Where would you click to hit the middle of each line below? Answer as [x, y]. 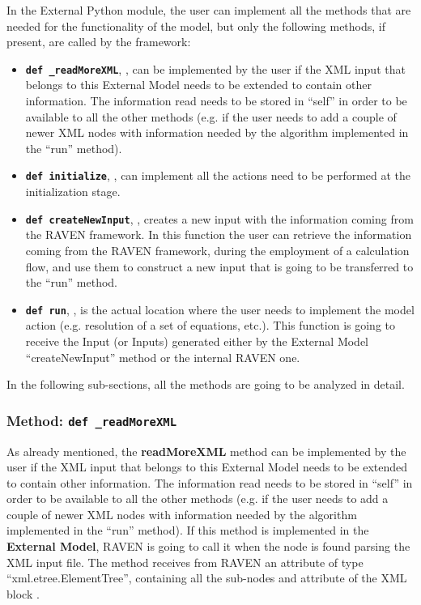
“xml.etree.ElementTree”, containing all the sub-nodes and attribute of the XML [207, 578]
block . [23, 593]
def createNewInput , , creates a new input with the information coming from [219, 218]
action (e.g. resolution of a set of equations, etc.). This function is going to [210, 325]
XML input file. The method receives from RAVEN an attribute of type [185, 562]
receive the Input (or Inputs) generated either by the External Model [197, 341]
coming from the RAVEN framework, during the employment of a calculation [217, 250]
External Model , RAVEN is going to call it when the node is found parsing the [208, 546]
